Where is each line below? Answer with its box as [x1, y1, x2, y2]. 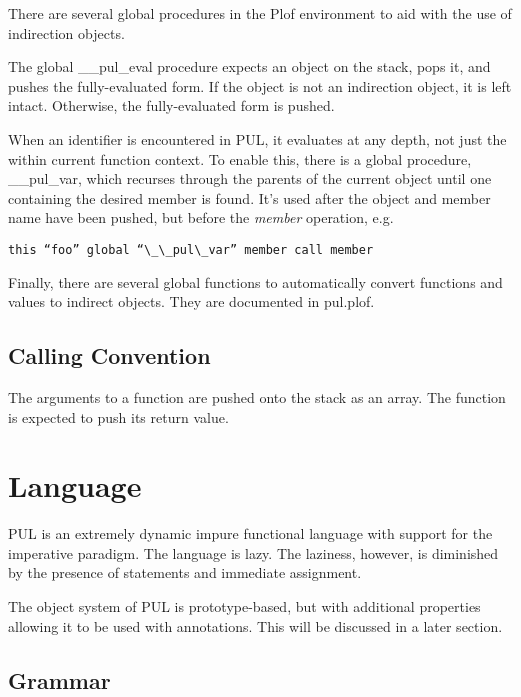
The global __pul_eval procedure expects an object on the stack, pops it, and [8, 56, 491, 77]
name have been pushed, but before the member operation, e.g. [8, 207, 394, 228]
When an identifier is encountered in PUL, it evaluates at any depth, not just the [8, 128, 507, 149]
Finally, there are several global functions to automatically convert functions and [8, 271, 503, 292]
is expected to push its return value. [8, 406, 229, 427]
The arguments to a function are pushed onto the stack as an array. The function [8, 386, 506, 407]
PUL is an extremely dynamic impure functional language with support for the [8, 523, 493, 544]
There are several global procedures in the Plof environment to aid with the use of [8, 3, 512, 23]
